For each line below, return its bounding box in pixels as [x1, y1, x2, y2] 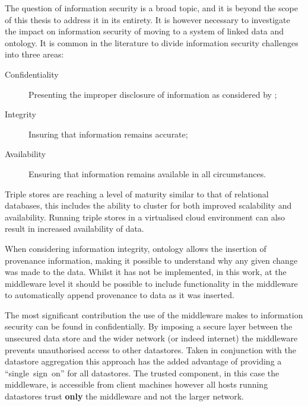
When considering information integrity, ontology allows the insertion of [5, 242, 266, 254]
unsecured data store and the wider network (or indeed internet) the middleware [5, 332, 298, 344]
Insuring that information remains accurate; [28, 127, 188, 140]
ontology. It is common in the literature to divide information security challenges [5, 36, 299, 49]
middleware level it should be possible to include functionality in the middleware [5, 277, 298, 289]
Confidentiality [5, 68, 59, 80]
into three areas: [5, 48, 64, 60]
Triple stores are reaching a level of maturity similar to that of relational [5, 187, 269, 200]
